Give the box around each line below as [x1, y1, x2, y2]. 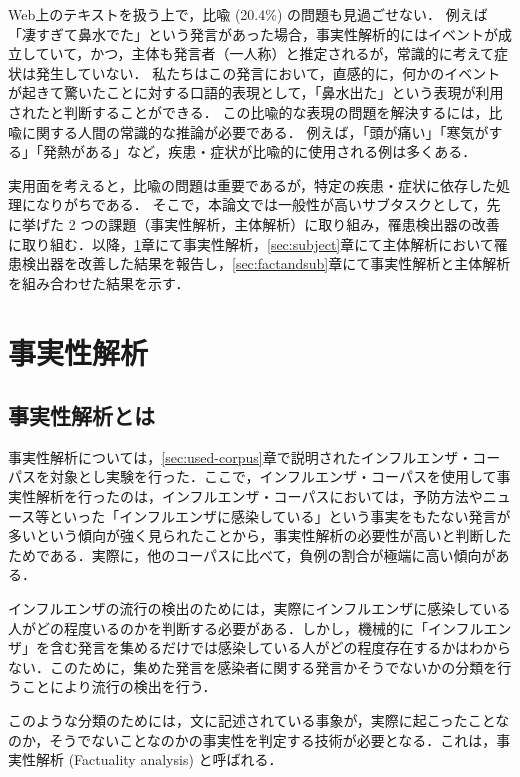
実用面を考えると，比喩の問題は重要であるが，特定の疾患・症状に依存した [8, 174, 497, 195]
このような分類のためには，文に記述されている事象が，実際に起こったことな [8, 710, 510, 731]
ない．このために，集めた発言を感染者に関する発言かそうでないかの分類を [8, 656, 498, 677]
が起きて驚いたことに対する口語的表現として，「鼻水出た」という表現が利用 [8, 82, 504, 103]
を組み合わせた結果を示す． [8, 272, 190, 293]
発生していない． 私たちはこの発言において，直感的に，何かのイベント [35, 62, 501, 83]
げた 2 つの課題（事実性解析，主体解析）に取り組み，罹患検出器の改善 [35, 213, 500, 234]
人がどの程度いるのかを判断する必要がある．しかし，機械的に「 [8, 617, 428, 638]
